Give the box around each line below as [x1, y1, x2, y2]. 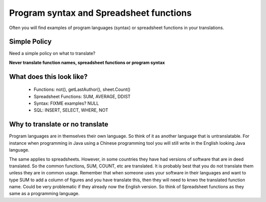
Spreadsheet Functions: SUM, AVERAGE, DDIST [33, 93, 131, 99]
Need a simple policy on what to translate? [9, 50, 96, 56]
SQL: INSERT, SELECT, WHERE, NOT [33, 107, 108, 113]
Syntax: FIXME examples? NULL [33, 100, 99, 106]
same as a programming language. [9, 191, 80, 197]
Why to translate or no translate [9, 120, 108, 128]
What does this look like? [9, 72, 88, 81]
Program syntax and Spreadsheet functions [9, 7, 192, 18]
